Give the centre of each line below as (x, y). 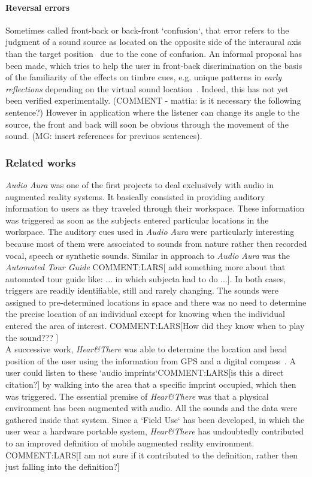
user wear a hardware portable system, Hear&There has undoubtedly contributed (155, 431)
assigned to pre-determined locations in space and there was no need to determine (156, 302)
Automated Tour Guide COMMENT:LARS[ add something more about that (146, 267)
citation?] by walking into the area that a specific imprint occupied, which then (151, 384)
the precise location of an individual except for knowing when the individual (145, 314)
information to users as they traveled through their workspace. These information (155, 208)
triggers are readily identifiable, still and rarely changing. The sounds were (142, 290)
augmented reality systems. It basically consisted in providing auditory (135, 196)
